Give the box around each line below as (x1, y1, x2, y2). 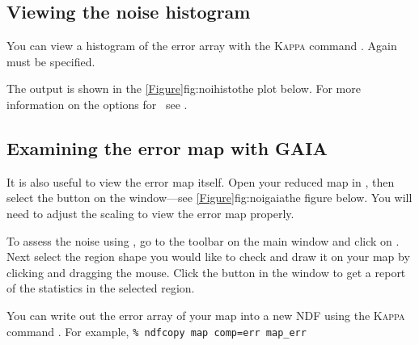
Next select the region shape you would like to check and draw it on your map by (6, 248, 410, 265)
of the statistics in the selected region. (6, 280, 195, 297)
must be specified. (6, 53, 95, 69)
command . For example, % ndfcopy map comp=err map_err (6, 322, 307, 339)
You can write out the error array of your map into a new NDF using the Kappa (6, 306, 405, 323)
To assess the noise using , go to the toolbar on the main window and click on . (6, 232, 400, 249)
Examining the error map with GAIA (6, 135, 328, 160)
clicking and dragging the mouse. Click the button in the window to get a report (6, 263, 406, 280)
